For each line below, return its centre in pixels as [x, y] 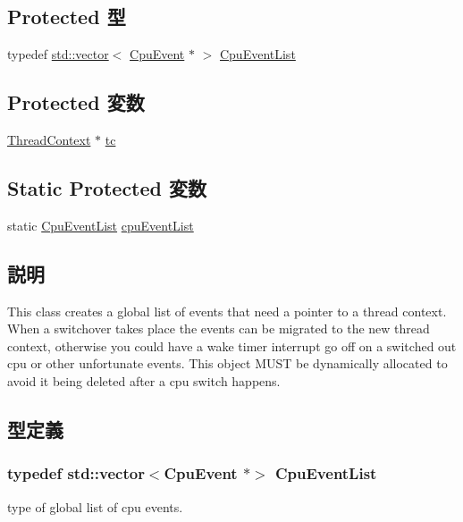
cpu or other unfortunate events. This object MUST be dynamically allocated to [227, 363]
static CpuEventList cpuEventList [101, 225]
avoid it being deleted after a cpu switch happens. [144, 380]
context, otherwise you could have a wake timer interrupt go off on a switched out [232, 345]
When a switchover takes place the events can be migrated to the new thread [219, 328]
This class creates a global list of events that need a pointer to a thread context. [227, 311]
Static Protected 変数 [107, 187]
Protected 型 [67, 17]
